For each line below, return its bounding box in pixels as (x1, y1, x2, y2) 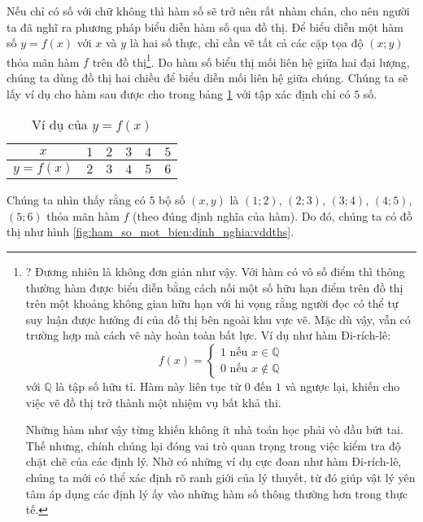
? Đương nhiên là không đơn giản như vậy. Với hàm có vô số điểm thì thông (25, 263, 405, 279)
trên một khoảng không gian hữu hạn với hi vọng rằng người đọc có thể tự (25, 295, 399, 312)
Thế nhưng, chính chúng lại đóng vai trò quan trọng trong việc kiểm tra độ (25, 436, 401, 454)
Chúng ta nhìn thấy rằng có (7, 191, 146, 208)
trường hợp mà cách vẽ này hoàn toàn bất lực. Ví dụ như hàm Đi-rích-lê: (25, 327, 391, 344)
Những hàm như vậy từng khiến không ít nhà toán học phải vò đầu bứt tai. (25, 421, 403, 438)
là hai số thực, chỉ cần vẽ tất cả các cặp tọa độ (129, 34, 364, 51)
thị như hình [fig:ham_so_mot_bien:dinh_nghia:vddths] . (7, 223, 294, 240)
